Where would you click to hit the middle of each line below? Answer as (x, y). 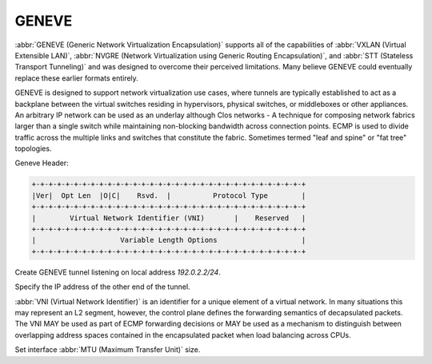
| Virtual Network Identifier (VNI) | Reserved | (169, 218)
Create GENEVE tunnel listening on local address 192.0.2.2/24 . (118, 272)
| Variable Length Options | (169, 240)
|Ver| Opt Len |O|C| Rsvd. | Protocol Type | (169, 195)
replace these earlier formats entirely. (77, 78)
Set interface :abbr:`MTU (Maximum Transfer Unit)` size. (108, 350)
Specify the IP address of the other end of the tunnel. (103, 287)
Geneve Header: (42, 163)
